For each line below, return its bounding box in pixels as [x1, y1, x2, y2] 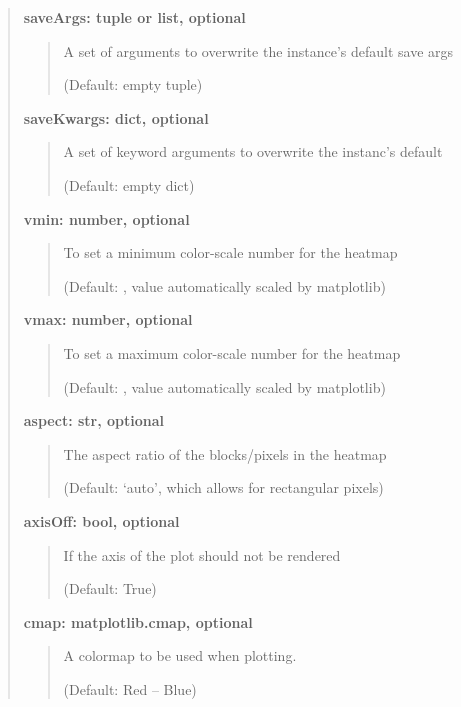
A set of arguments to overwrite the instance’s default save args [63, 40, 454, 61]
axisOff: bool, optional [23, 510, 180, 531]
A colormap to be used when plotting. [63, 645, 297, 666]
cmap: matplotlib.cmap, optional [23, 611, 253, 632]
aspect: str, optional [23, 410, 165, 431]
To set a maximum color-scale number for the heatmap [63, 342, 401, 363]
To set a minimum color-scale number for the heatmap [63, 242, 398, 263]
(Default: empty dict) [63, 174, 195, 195]
